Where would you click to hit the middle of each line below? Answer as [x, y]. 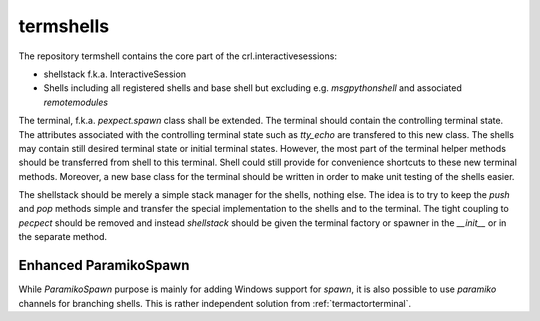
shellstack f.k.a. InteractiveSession [115, 74]
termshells [64, 26]
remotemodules [76, 102]
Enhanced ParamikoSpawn [104, 265]
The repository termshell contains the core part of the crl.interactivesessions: [177, 56]
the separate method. [63, 237]
